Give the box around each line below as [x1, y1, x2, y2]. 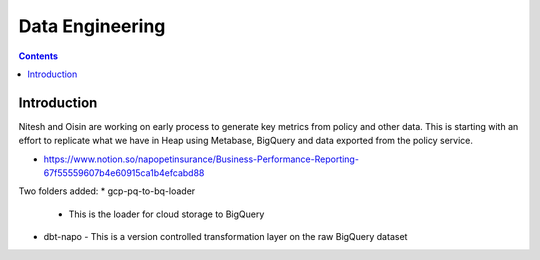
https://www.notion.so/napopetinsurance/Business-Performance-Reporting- [43, 153, 360, 165]
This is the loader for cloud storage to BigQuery [68, 208, 265, 220]
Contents [18, 50, 59, 62]
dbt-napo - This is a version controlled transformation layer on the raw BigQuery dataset [43, 231, 408, 243]
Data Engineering [18, 15, 166, 37]
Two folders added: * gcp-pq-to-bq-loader [18, 185, 196, 197]
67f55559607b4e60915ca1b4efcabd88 [43, 167, 205, 179]
